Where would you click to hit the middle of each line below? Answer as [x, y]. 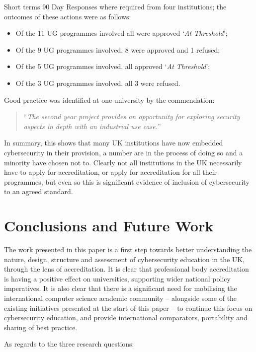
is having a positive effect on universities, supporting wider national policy [117, 278]
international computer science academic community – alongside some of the [121, 298]
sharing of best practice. [41, 327]
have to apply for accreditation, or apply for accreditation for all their [111, 172]
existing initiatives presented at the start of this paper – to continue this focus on [128, 308]
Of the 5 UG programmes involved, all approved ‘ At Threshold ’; [113, 66]
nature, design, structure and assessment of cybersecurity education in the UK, [125, 259]
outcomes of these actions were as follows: [68, 16]
